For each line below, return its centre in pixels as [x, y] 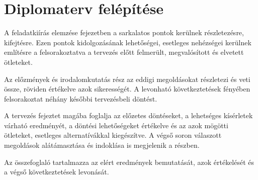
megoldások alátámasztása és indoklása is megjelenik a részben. [102, 145]
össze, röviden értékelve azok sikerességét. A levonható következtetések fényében [127, 89]
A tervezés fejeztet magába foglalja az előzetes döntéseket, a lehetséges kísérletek [128, 115]
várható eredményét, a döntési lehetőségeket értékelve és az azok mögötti [116, 125]
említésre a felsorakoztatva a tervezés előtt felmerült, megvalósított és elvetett [124, 52]
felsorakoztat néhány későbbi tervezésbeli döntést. [81, 98]
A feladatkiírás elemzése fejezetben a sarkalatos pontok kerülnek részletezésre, [124, 32]
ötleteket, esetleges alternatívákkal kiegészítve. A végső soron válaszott [113, 135]
